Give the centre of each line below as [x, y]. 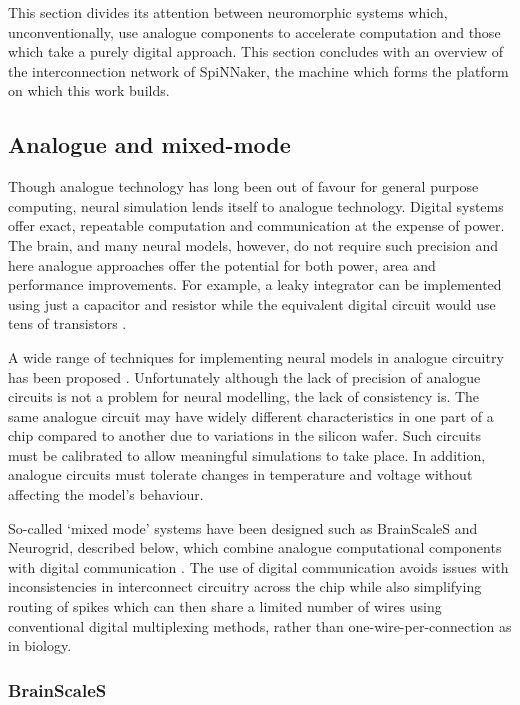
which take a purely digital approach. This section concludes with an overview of [256, 51]
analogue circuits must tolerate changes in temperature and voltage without [240, 474]
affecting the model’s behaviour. [106, 494]
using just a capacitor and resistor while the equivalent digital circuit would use [252, 303]
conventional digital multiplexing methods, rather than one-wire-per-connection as [260, 625]
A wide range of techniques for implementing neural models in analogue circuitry [256, 356]
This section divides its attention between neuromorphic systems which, [228, 12]
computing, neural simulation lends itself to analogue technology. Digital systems [256, 205]
